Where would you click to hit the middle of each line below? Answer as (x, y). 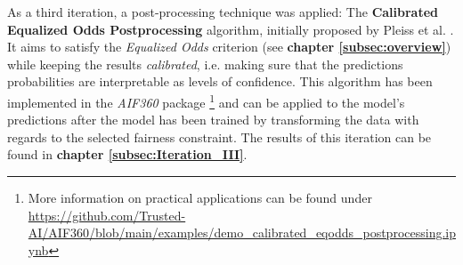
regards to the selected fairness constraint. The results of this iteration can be (219, 137)
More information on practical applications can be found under (200, 197)
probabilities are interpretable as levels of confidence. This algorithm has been (220, 81)
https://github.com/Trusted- (107, 215)
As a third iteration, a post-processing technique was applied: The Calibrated (223, 12)
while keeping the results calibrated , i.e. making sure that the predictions (205, 64)
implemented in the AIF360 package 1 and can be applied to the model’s (206, 100)
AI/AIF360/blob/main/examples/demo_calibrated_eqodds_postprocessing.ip (242, 233)
